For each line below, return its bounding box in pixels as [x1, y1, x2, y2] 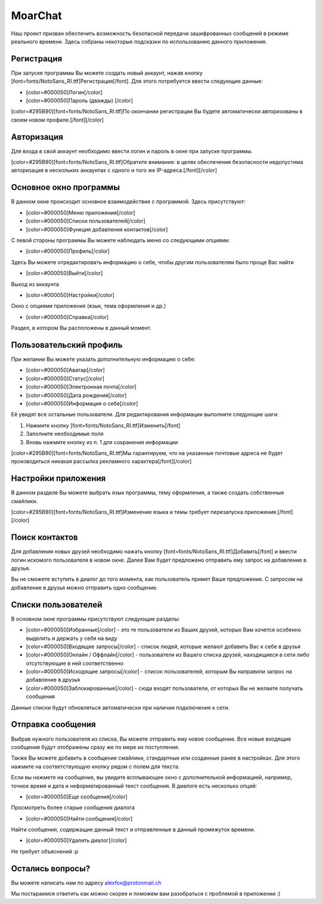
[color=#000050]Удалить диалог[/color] [26, 837, 128, 844]
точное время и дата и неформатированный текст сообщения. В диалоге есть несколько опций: [11, 782, 258, 790]
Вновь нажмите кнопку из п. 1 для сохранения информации [26, 438, 178, 445]
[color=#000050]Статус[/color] [26, 374, 104, 382]
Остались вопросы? [11, 863, 91, 874]
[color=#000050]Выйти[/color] [26, 270, 103, 277]
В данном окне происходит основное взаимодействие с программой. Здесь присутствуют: [11, 198, 246, 205]
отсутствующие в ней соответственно [26, 660, 124, 667]
